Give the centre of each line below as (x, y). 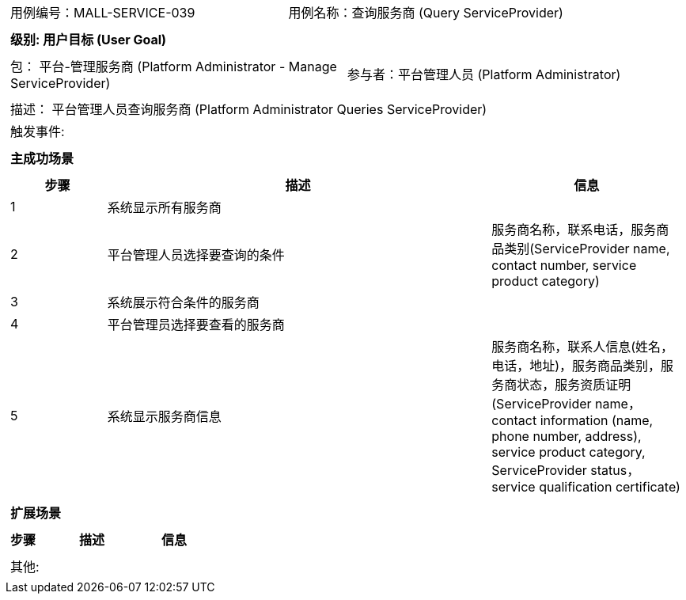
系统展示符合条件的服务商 (183, 302)
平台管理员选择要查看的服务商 (196, 325)
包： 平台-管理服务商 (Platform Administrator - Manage (174, 66)
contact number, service (564, 265)
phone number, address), (567, 436)
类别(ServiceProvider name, (587, 249)
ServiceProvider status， (566, 470)
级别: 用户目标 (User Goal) (89, 40)
